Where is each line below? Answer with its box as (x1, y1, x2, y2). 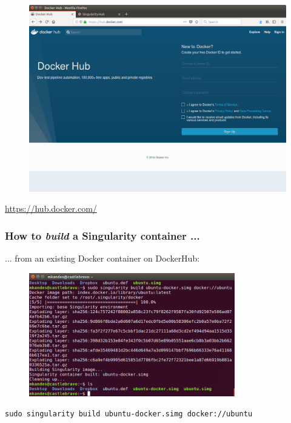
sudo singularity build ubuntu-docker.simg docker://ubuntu (5, 410, 253, 419)
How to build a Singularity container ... (5, 228, 200, 243)
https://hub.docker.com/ (5, 202, 97, 215)
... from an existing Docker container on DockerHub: (5, 251, 200, 264)
